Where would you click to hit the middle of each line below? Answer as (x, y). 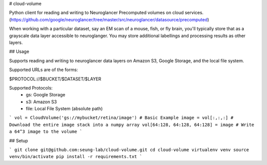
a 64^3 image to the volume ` (46, 132)
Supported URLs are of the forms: (44, 70)
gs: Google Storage (45, 95)
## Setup (19, 140)
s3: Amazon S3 (41, 102)
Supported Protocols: (31, 88)
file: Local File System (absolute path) (64, 109)
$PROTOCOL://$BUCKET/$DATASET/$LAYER (55, 79)
